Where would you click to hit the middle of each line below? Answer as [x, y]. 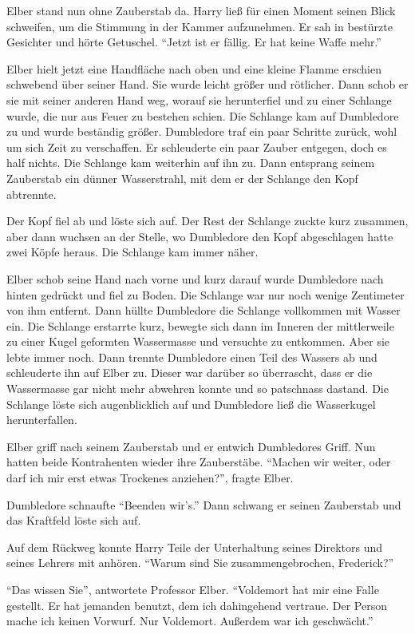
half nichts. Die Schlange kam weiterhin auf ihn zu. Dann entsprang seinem [191, 162]
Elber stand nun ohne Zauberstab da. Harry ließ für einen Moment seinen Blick [201, 10]
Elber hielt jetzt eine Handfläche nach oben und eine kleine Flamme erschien [194, 68]
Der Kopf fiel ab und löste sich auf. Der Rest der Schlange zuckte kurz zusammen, [207, 221]
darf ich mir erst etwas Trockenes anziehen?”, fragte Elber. [150, 478]
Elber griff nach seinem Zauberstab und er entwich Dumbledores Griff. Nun [191, 446]
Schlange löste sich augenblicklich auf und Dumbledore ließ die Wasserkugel [191, 404]
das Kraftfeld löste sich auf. [74, 520]
